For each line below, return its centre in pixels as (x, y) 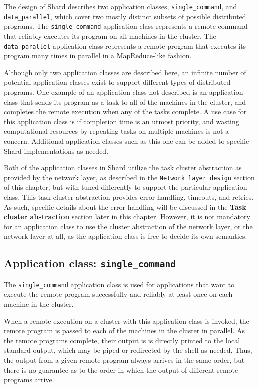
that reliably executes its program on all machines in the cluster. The (110, 36)
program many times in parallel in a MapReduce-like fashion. (98, 56)
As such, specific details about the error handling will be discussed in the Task (125, 207)
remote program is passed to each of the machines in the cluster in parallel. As (125, 331)
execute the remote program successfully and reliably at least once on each (118, 294)
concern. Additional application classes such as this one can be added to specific (127, 141)
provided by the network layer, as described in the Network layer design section (129, 177)
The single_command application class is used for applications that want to (119, 284)
